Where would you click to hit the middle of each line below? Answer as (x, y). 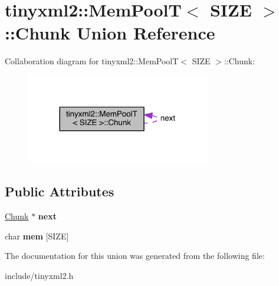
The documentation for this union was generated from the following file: (135, 256)
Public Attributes (60, 191)
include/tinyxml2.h (39, 275)
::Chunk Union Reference (110, 33)
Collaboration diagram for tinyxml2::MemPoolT (92, 61)
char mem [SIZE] (37, 236)
